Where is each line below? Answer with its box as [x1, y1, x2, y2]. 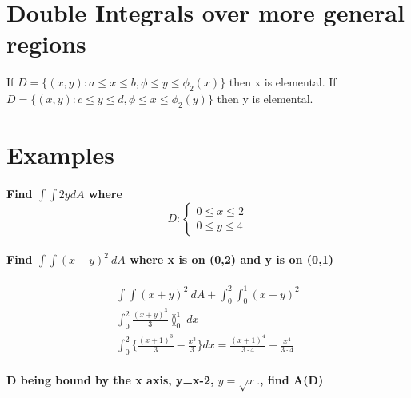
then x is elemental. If [229, 74, 337, 90]
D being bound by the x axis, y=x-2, [6, 372, 214, 388]
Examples [6, 138, 114, 171]
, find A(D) [260, 372, 324, 388]
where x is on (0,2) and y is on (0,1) [130, 251, 333, 268]
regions [6, 27, 86, 60]
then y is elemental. [217, 90, 313, 107]
